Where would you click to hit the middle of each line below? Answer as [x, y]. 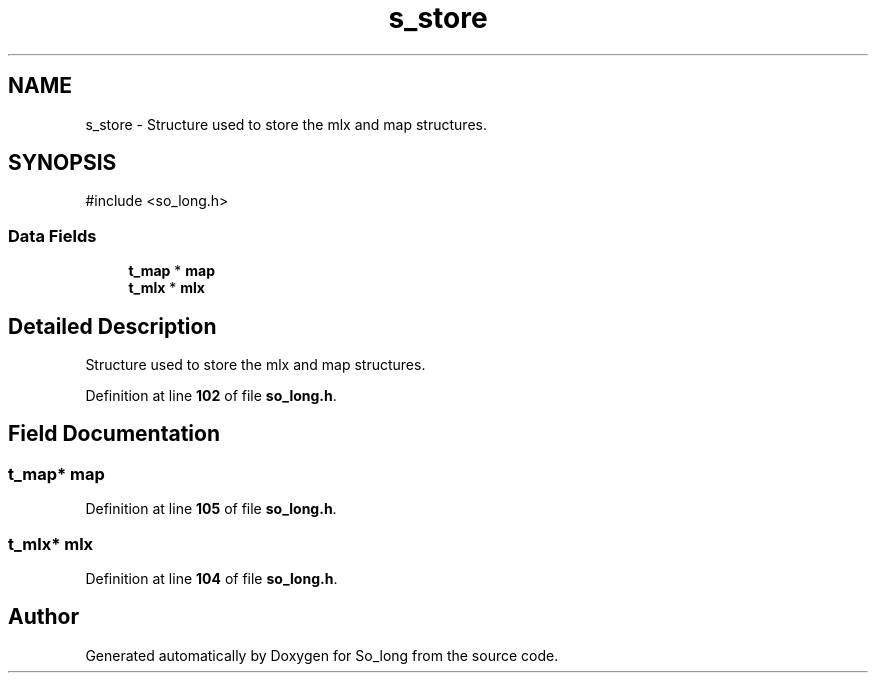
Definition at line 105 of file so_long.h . [211, 509]
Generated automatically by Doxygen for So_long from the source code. [322, 655]
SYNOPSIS [62, 163]
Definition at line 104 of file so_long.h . [211, 578]
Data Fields [52, 235]
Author [43, 617]
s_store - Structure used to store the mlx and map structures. [286, 124]
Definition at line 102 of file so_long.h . [211, 396]
